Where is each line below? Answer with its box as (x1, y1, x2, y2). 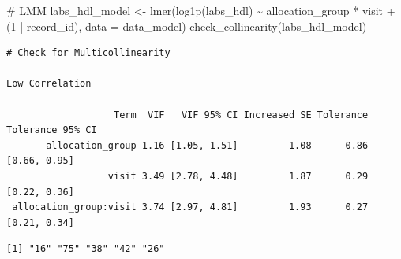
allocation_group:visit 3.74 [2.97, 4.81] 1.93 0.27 (12, 202, 369, 213)
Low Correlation (6, 78, 92, 90)
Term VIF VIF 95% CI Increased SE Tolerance (114, 109, 369, 120)
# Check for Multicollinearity (6, 47, 171, 59)
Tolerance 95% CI (6, 124, 97, 136)
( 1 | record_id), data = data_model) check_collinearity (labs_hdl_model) (6, 17, 367, 34)
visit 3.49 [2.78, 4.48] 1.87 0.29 (107, 170, 369, 182)
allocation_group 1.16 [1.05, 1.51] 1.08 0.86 (46, 139, 369, 151)
